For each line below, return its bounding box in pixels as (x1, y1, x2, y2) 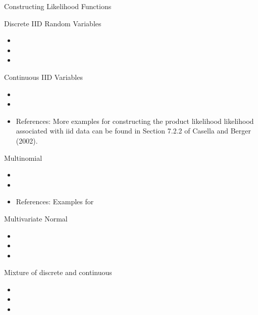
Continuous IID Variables (4, 71, 83, 82)
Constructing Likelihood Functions (4, 1, 112, 11)
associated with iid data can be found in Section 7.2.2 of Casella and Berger (16, 125, 251, 136)
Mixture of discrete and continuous (4, 267, 112, 278)
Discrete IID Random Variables (4, 18, 101, 28)
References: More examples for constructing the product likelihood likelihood (16, 115, 254, 126)
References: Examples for (16, 196, 94, 207)
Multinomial (4, 152, 42, 163)
